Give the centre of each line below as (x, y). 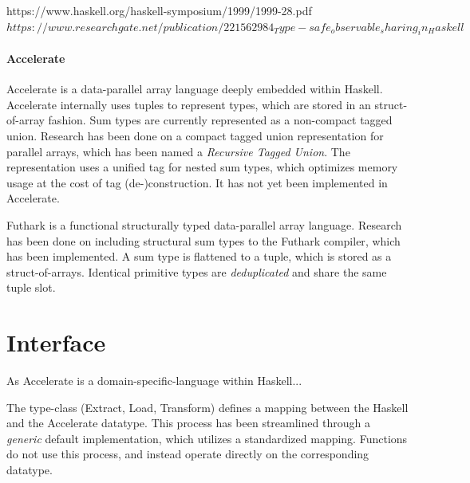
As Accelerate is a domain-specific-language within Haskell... (154, 381)
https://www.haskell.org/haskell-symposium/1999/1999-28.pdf (159, 10)
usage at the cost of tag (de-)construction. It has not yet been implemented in (197, 182)
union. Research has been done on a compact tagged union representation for (195, 135)
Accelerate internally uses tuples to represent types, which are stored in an (189, 104)
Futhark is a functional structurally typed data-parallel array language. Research (204, 224)
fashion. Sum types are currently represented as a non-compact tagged (220, 120)
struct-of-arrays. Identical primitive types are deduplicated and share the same (197, 271)
